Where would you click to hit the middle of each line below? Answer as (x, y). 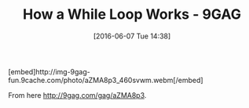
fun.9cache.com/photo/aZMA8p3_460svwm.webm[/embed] (106, 80)
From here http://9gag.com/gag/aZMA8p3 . (77, 95)
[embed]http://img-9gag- (49, 71)
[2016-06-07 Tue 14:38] (132, 36)
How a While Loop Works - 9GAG (132, 14)
